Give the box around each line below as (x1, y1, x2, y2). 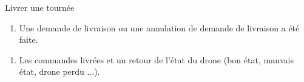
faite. (19, 33, 38, 46)
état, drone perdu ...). (19, 65, 100, 78)
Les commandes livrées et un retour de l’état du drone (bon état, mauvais (19, 53, 294, 66)
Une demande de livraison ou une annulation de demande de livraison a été (19, 21, 300, 34)
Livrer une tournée (5, 1, 75, 13)
